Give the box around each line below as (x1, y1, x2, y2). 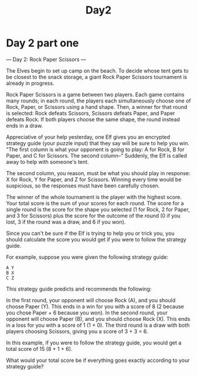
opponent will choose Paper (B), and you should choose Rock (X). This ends (6, 315, 191, 322)
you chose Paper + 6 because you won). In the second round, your (6, 309, 168, 316)
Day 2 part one (6, 36, 79, 50)
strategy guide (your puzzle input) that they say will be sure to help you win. (6, 139, 189, 146)
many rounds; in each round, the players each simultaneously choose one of (6, 97, 191, 104)
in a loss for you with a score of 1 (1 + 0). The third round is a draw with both (6, 322, 190, 329)
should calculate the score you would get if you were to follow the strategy (6, 235, 186, 243)
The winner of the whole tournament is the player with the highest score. (6, 193, 182, 200)
